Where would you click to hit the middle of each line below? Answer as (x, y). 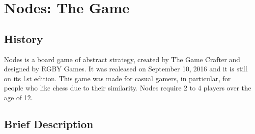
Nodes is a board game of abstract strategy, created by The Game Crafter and (122, 59)
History (24, 38)
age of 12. (18, 97)
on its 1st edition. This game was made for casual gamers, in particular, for (117, 78)
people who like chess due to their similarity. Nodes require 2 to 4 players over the (128, 88)
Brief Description (49, 123)
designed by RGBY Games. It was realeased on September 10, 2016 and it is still (126, 69)
